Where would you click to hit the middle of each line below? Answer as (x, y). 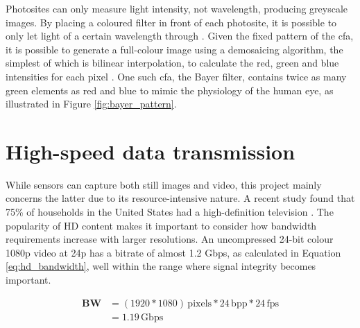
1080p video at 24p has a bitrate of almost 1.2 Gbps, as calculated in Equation (173, 252)
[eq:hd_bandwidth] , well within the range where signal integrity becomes (161, 266)
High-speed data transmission (151, 151)
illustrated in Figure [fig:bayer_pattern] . (91, 104)
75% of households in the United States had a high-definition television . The (170, 212)
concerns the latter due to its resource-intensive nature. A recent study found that (180, 198)
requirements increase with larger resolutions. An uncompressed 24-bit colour (170, 239)
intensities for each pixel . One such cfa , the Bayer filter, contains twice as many (176, 76)
